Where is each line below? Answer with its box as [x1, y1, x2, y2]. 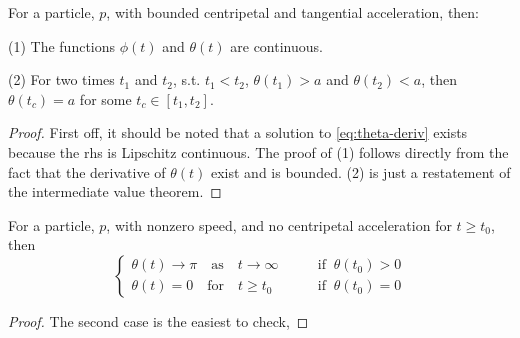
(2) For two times [8, 69, 115, 90]
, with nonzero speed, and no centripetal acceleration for [106, 214, 452, 235]
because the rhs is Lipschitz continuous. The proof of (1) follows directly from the [8, 141, 509, 162]
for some [79, 88, 132, 109]
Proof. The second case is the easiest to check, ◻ [8, 310, 309, 331]
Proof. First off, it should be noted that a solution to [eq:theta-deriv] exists [8, 122, 468, 143]
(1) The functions [8, 35, 116, 56]
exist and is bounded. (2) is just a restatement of [210, 161, 511, 182]
